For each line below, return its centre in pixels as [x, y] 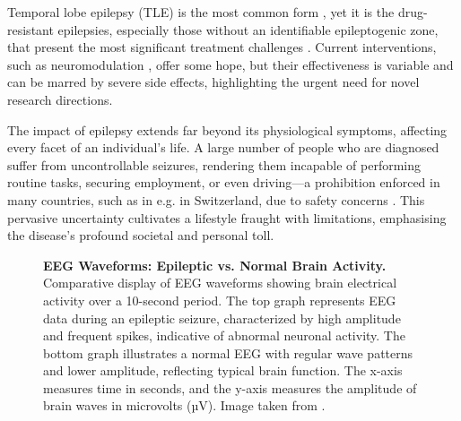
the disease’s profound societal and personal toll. [141, 235]
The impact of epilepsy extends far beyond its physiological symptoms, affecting [227, 129]
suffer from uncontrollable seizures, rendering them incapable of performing [214, 164]
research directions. [60, 99]
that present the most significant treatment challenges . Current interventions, [222, 47]
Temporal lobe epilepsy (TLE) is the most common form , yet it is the [201, 12]
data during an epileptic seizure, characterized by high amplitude [222, 318]
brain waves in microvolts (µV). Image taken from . [184, 405]
